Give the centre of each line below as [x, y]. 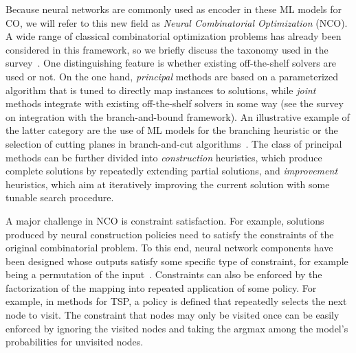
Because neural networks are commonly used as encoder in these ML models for [174, 9]
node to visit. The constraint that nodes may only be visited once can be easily [173, 315]
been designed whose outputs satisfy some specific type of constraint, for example [177, 261]
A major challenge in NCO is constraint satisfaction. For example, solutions [165, 220]
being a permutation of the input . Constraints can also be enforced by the [164, 274]
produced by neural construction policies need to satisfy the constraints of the [170, 234]
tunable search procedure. [60, 197]
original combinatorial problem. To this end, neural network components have [169, 248]
